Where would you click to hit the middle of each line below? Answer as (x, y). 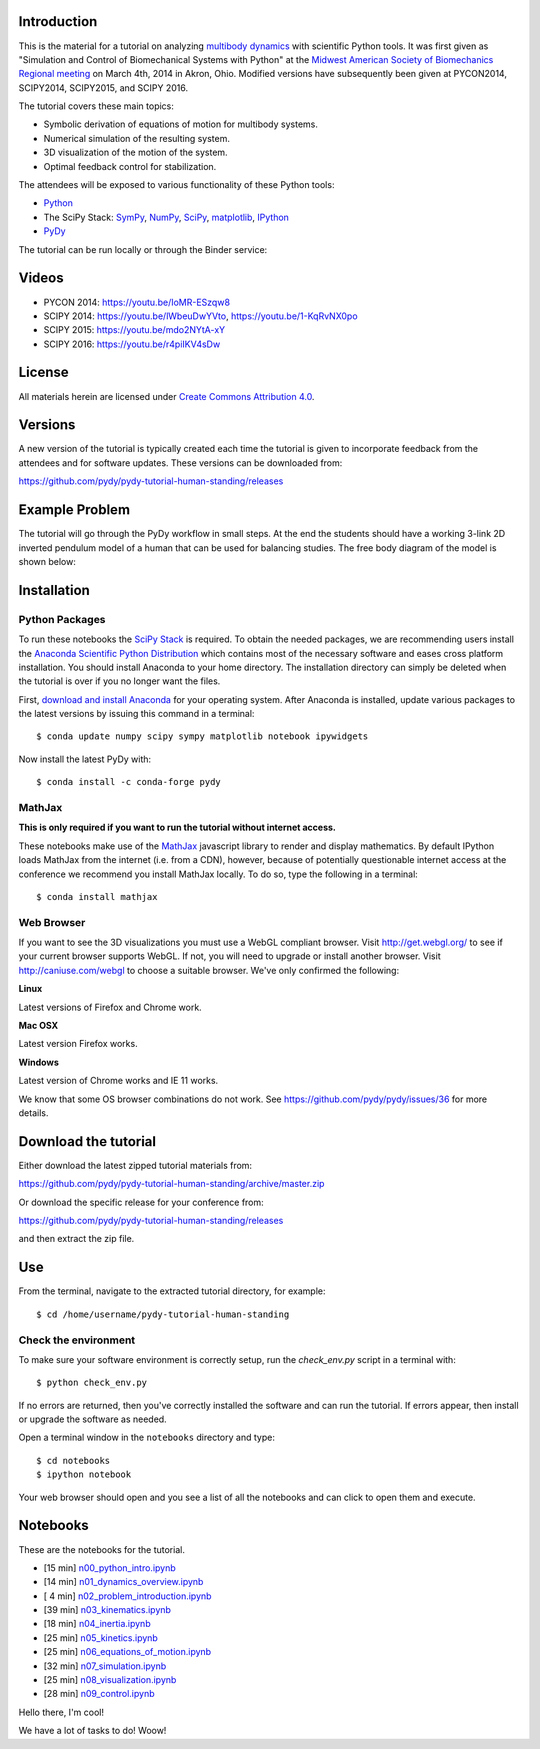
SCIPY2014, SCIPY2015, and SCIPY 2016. (103, 87)
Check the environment (77, 1340)
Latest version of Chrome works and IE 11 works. (118, 1081)
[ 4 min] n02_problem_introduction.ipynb (127, 1596)
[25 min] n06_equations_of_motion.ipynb (127, 1652)
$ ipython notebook (84, 1474)
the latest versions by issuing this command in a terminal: (136, 714)
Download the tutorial (87, 1141)
